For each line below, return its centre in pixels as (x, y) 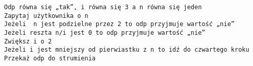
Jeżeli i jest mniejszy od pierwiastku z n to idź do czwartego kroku (127, 50)
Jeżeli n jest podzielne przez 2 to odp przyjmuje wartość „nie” (120, 24)
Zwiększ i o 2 (28, 41)
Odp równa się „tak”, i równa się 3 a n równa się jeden (103, 7)
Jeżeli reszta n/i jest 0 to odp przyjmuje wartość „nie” (105, 32)
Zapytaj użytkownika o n (46, 16)
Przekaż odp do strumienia (50, 58)
